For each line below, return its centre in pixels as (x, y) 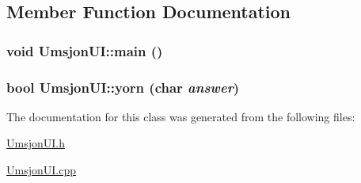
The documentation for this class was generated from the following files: (181, 116)
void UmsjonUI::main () (85, 50)
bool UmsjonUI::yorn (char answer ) (123, 87)
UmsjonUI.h (36, 143)
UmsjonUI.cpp (41, 170)
